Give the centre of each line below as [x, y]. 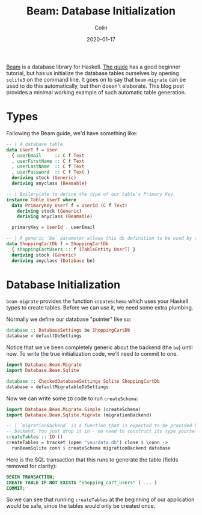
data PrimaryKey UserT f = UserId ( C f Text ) [70, 206]
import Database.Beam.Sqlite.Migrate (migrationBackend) [79, 415]
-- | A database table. [36, 144]
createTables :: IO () [35, 437]
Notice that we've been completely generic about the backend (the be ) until [99, 347]
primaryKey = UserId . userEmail [54, 227]
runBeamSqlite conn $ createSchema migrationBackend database [91, 448]
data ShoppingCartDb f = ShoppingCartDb [58, 244]
